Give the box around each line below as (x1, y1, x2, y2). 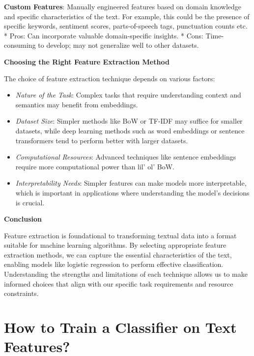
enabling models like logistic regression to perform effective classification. (4, 259, 224, 269)
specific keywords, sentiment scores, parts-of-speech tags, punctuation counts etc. (4, 21, 248, 31)
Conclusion (4, 214, 42, 224)
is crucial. (15, 197, 45, 207)
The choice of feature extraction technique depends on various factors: (4, 73, 215, 83)
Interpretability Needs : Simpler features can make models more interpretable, (15, 178, 247, 188)
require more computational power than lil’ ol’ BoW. (15, 161, 174, 171)
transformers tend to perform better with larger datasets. (15, 135, 188, 145)
